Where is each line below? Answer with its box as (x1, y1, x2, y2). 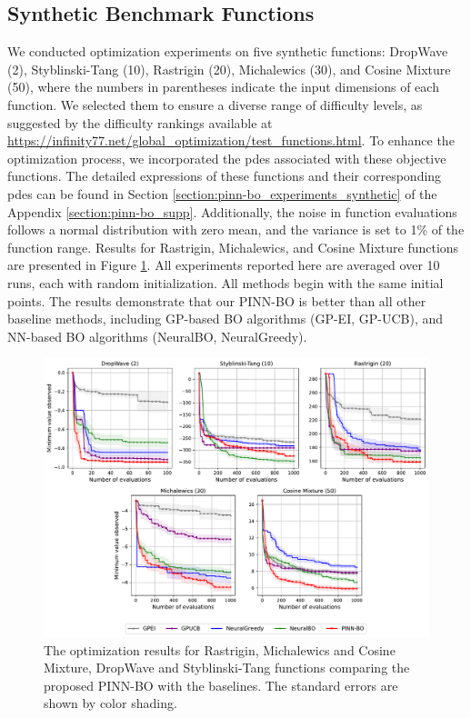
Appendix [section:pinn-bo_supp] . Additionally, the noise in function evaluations (7, 202, 457, 221)
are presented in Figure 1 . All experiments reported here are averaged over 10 (7, 255, 440, 274)
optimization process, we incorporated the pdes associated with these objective (7, 148, 446, 167)
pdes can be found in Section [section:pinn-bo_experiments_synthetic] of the (7, 184, 437, 203)
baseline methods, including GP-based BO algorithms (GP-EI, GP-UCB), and (7, 309, 444, 328)
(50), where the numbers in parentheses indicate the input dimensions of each (7, 77, 439, 96)
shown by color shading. (44, 693, 177, 713)
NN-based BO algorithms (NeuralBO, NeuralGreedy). (7, 326, 307, 345)
